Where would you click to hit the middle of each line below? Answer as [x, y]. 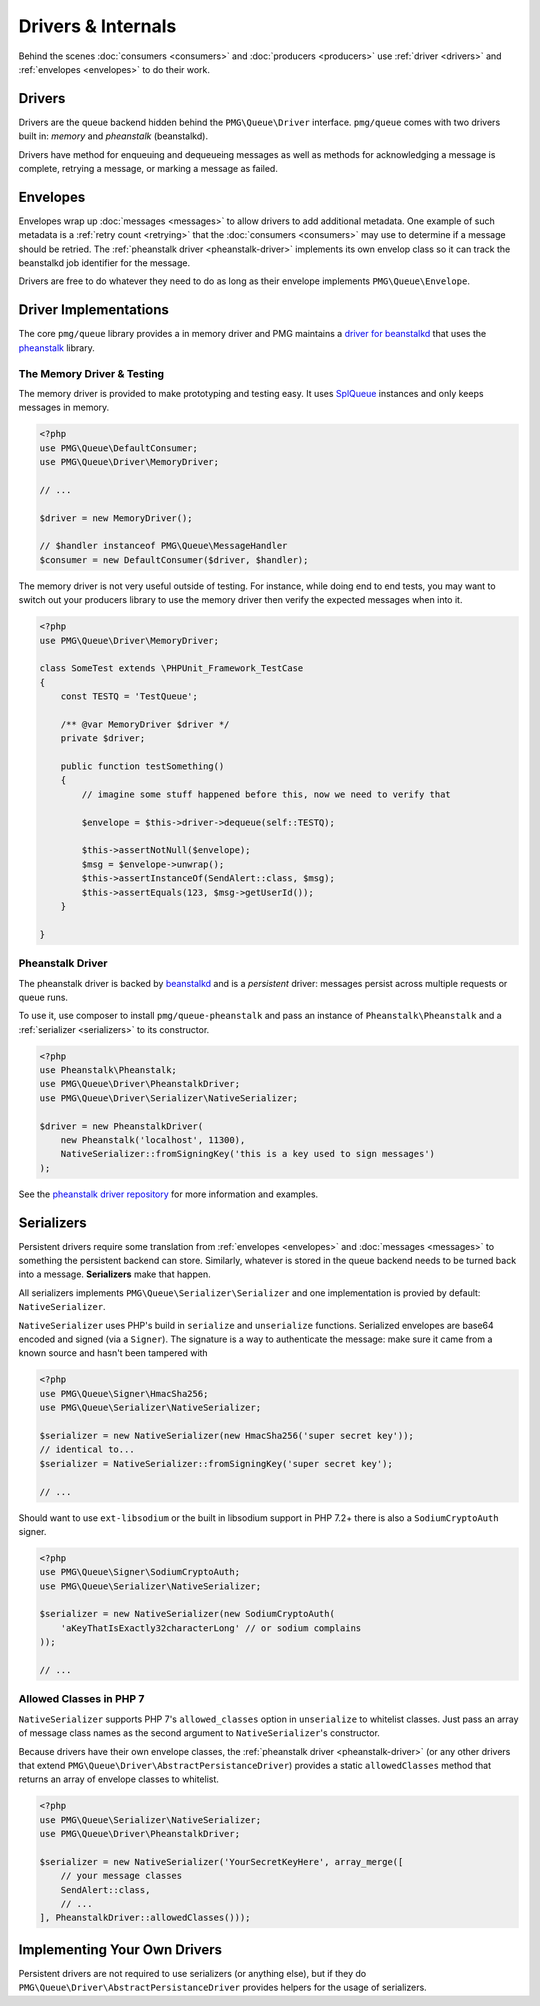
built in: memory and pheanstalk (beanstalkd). [113, 136]
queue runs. [43, 997]
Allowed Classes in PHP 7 [81, 1699]
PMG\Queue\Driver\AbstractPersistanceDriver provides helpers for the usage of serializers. [222, 1987]
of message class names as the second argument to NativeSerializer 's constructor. [199, 1733]
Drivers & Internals [97, 26]
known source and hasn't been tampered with [113, 1353]
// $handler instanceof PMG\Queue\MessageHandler [163, 546]
